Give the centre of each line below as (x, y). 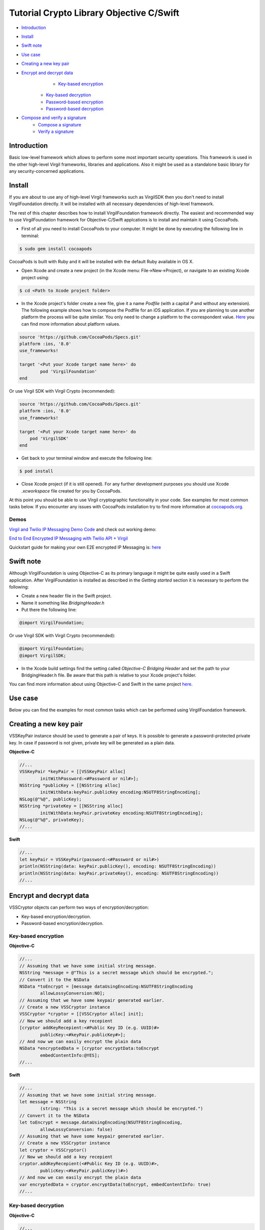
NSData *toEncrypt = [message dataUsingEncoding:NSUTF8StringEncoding (106, 986)
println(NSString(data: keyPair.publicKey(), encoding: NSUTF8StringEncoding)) (118, 866)
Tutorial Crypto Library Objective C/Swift (94, 13)
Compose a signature (60, 124)
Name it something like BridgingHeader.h (63, 603)
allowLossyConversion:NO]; (72, 993)
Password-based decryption (75, 109)
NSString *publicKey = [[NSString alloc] (70, 785)
